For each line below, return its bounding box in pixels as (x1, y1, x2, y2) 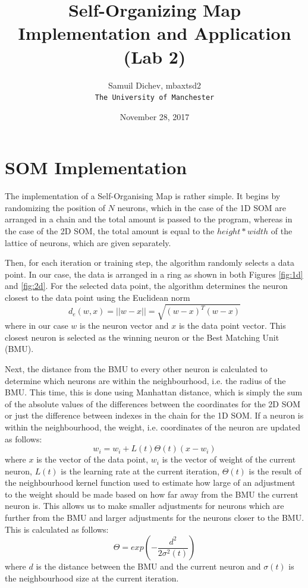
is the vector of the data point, (36, 453, 149, 466)
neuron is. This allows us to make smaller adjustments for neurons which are (5, 499, 284, 512)
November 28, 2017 (120, 110, 190, 122)
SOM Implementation (5, 155, 187, 180)
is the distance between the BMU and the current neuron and (36, 560, 261, 573)
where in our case (5, 319, 68, 332)
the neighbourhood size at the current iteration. (5, 571, 179, 584)
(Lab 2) (123, 44, 186, 68)
